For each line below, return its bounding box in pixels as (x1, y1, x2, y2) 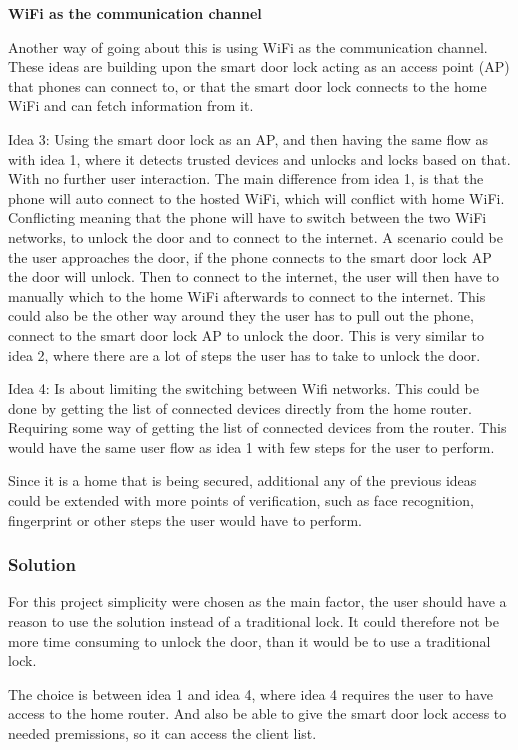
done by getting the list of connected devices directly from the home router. (8, 397, 472, 418)
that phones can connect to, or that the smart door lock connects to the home (8, 75, 487, 96)
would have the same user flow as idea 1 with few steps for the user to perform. (8, 436, 495, 457)
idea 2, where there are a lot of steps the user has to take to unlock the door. (8, 344, 481, 365)
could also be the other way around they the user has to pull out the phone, (8, 305, 474, 326)
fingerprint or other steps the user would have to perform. (8, 509, 363, 530)
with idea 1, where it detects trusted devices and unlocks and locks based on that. (8, 148, 511, 169)
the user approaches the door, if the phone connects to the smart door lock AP (8, 246, 492, 267)
